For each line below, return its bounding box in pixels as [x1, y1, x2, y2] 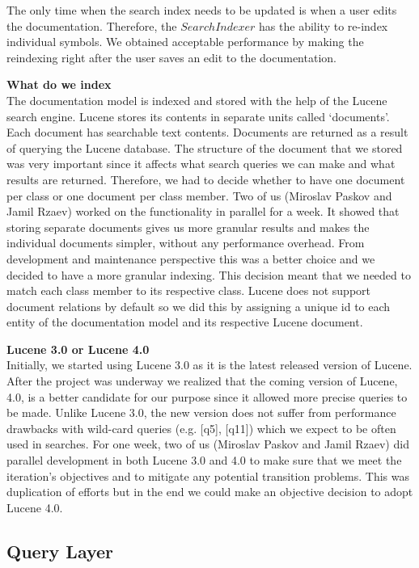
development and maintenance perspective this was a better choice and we [6, 250, 375, 267]
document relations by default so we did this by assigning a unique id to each [6, 297, 391, 314]
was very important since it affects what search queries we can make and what [6, 155, 396, 172]
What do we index [6, 76, 112, 93]
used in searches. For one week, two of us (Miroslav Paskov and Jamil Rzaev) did [6, 435, 409, 452]
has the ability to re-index [259, 17, 388, 34]
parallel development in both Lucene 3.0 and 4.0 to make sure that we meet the [6, 452, 402, 469]
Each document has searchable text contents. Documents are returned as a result [6, 124, 408, 141]
